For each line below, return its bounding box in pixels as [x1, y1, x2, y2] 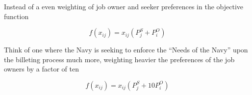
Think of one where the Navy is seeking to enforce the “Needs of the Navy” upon [4, 45, 248, 55]
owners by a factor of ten [4, 64, 79, 74]
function [4, 11, 29, 21]
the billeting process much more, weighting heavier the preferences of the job [4, 54, 235, 64]
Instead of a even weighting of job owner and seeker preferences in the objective [4, 1, 244, 11]
